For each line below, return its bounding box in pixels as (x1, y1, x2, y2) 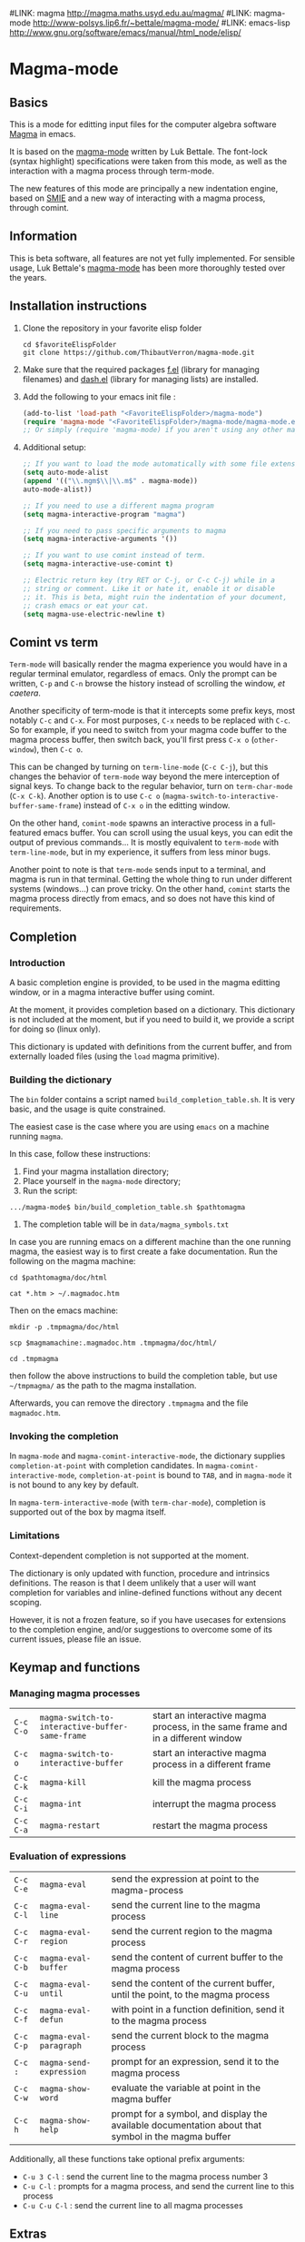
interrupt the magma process (152, 1798, 277, 1811)
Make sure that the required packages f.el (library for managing (22, 363, 261, 375)
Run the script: (22, 1185, 78, 1197)
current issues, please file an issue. (9, 1634, 143, 1644)
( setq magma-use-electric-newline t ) (22, 609, 166, 618)
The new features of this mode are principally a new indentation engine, (9, 183, 279, 193)
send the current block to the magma (111, 2029, 270, 2041)
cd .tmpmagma (9, 1355, 59, 1364)
